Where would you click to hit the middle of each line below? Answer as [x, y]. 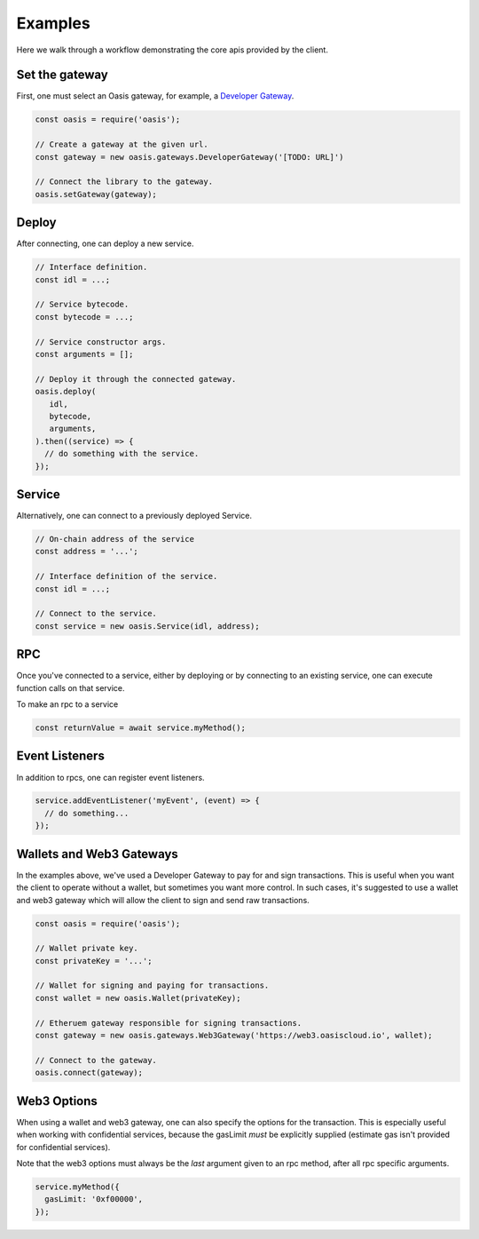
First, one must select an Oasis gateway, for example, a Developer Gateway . [155, 96]
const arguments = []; [84, 354]
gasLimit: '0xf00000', [94, 1199]
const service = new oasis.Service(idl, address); [148, 626]
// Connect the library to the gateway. [124, 182]
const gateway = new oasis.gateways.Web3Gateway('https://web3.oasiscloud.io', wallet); [234, 1036]
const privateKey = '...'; [94, 961]
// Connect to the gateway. [96, 1060]
